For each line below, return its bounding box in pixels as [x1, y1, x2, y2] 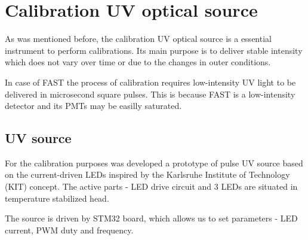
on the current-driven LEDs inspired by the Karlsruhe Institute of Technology [5, 168, 290, 181]
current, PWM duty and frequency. [5, 223, 134, 236]
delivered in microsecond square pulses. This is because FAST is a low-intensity [5, 87, 295, 100]
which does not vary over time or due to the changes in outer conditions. [5, 56, 271, 68]
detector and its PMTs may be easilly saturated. [5, 99, 182, 112]
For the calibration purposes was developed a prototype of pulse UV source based [5, 156, 303, 169]
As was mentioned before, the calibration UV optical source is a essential [5, 32, 272, 45]
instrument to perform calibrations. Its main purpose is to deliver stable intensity [5, 44, 303, 56]
